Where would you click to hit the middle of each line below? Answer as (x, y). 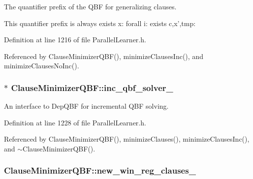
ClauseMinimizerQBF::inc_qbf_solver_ (92, 87)
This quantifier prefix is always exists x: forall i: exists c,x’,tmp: (100, 23)
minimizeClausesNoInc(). (42, 66)
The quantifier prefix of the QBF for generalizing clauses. (90, 6)
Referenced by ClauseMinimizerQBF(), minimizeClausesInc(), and (104, 56)
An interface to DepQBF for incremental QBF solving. (86, 106)
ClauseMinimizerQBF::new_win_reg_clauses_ (100, 170)
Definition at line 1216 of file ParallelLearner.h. (75, 40)
